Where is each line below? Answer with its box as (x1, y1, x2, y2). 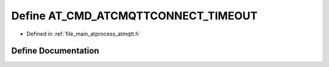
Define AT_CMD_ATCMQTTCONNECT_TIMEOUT (11, 9, 258, 22)
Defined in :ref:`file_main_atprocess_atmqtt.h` (26, 30, 141, 37)
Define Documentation (11, 46, 99, 56)
